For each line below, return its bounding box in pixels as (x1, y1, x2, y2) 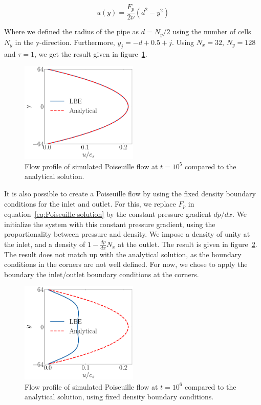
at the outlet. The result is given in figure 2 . (118, 238, 257, 249)
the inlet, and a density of (4, 238, 85, 249)
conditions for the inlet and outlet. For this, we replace (4, 198, 176, 209)
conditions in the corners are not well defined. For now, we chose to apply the (4, 259, 248, 269)
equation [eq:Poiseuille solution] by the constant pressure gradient (4, 209, 211, 219)
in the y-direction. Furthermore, (15, 36, 115, 47)
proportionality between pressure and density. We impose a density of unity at (4, 229, 250, 239)
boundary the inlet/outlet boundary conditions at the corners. (4, 268, 199, 279)
